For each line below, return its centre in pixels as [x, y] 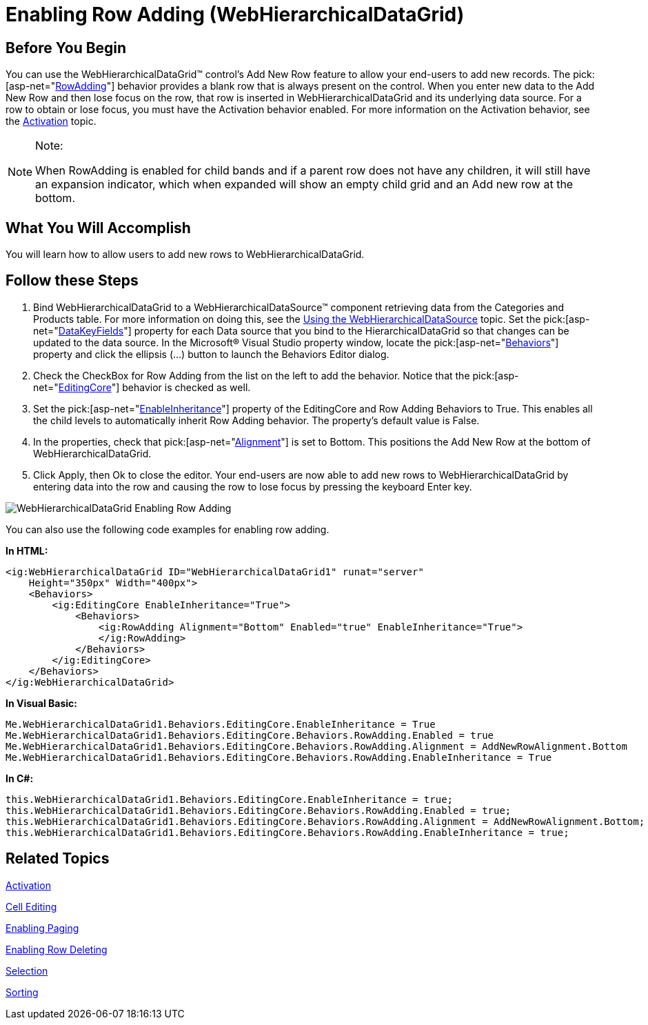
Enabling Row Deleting [57, 949]
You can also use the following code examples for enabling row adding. [168, 529]
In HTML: [27, 550]
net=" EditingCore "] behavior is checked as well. [142, 387]
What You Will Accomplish [98, 228]
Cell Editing [31, 906]
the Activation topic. [51, 121]
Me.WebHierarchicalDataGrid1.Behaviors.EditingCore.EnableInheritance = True [221, 724]
